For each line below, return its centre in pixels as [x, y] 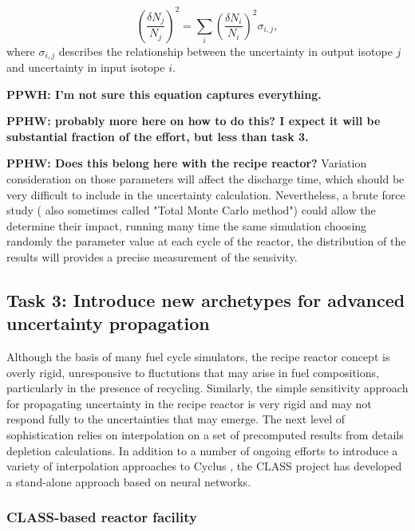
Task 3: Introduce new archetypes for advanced [206, 299]
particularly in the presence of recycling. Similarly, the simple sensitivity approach [207, 388]
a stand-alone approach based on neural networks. [129, 481]
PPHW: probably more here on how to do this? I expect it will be [194, 121]
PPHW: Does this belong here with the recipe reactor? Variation [187, 163]
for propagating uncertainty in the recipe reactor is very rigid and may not [189, 403]
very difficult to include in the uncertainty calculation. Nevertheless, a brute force [206, 194]
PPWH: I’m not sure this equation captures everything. [164, 94]
